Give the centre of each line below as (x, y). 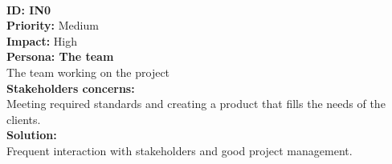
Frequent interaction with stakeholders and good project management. (180, 150)
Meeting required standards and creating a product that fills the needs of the (196, 104)
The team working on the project (88, 72)
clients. (24, 119)
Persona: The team (60, 56)
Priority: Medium (53, 25)
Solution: (32, 135)
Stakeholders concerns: (71, 88)
